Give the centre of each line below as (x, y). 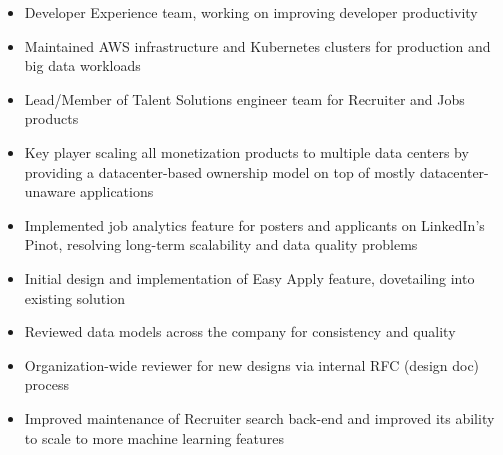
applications (117, 191)
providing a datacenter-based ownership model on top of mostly (220, 171)
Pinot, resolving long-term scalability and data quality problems (221, 244)
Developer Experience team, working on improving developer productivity (251, 12)
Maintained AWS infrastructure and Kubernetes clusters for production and (257, 45)
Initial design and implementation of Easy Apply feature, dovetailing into (249, 277)
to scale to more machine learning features (154, 437)
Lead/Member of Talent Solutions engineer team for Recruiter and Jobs (244, 98)
